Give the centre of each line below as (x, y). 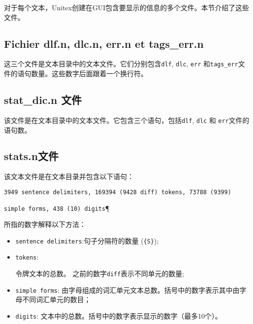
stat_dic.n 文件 (43, 100)
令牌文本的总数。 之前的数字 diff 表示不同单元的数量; (100, 273)
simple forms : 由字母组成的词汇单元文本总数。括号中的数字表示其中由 (127, 290)
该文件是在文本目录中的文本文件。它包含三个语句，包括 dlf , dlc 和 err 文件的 (127, 120)
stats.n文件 (31, 156)
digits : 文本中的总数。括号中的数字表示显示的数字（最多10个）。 (119, 316)
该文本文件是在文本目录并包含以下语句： (69, 176)
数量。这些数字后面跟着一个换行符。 (89, 73)
